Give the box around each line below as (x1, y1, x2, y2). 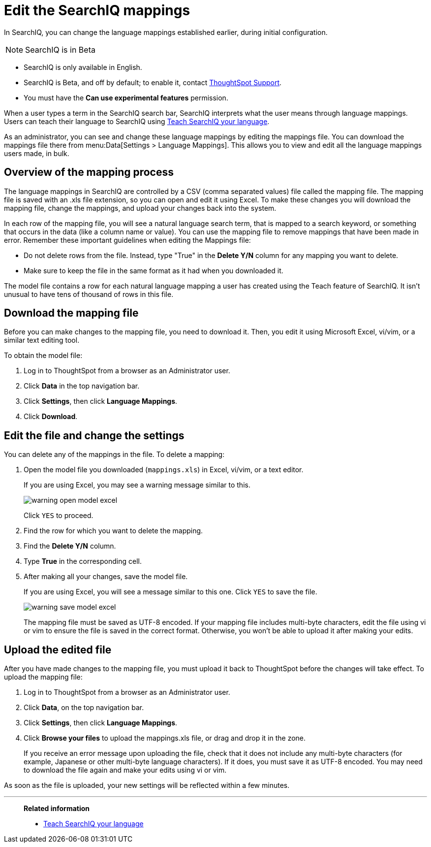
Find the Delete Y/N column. (24, 542, 116, 551)
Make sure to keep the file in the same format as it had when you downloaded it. (24, 266, 283, 275)
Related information (24, 804, 90, 813)
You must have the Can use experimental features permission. (24, 93, 228, 102)
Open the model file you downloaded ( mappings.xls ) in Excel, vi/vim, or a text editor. (24, 465, 304, 474)
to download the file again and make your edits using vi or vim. (24, 766, 227, 775)
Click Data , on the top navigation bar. (24, 703, 144, 712)
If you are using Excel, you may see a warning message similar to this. (24, 481, 250, 489)
